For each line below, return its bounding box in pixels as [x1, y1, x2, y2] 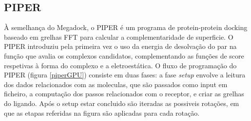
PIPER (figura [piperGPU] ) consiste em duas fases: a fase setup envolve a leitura [4, 70, 246, 80]
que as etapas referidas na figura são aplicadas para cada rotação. [4, 107, 200, 118]
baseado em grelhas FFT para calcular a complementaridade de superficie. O [4, 31, 233, 42]
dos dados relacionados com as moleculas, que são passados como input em [4, 79, 228, 89]
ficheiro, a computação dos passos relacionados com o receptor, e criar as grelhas [4, 89, 244, 99]
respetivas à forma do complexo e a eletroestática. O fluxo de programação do [4, 60, 237, 70]
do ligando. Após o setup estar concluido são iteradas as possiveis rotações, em [4, 98, 239, 108]
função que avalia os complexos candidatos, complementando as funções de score [4, 50, 244, 60]
